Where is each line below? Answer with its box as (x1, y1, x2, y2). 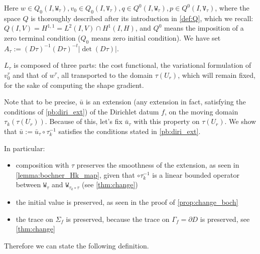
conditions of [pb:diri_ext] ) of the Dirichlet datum (4, 106, 159, 116)
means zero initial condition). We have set (91, 32, 221, 43)
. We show (224, 116, 256, 126)
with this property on (134, 116, 200, 126)
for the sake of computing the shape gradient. (4, 79, 144, 90)
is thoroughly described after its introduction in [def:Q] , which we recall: (31, 13, 253, 23)
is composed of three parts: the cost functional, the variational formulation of (14, 60, 251, 70)
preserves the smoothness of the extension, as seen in (76, 160, 239, 170)
